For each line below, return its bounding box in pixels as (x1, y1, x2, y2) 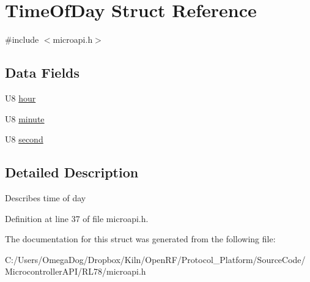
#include (5, 33, 39, 46)
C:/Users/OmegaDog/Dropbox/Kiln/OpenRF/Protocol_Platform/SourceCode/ (5, 253, 306, 265)
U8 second (5, 133, 43, 146)
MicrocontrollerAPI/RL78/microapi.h (5, 265, 146, 278)
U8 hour (5, 91, 36, 104)
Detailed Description (5, 163, 139, 182)
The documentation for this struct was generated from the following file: (5, 232, 276, 245)
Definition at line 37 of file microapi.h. (5, 212, 149, 224)
